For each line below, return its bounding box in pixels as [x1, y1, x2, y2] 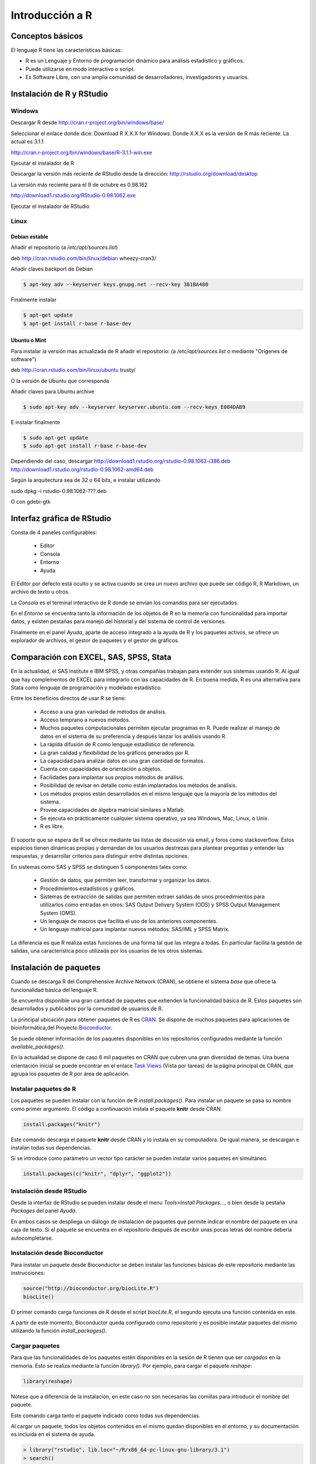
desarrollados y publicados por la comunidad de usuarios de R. [11, 1005, 163, 1013]
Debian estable [11, 233, 49, 240]
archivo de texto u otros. [11, 589, 70, 596]
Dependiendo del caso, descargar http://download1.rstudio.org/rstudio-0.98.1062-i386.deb [11, 457, 231, 465]
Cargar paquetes [11, 1342, 60, 1350]
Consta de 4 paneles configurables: [11, 529, 98, 536]
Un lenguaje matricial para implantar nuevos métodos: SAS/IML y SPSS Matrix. [40, 926, 230, 933]
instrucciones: [11, 1270, 45, 1277]
